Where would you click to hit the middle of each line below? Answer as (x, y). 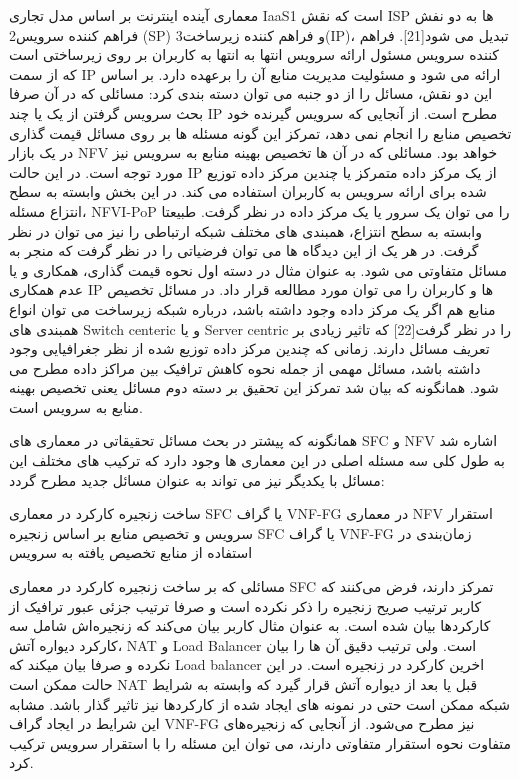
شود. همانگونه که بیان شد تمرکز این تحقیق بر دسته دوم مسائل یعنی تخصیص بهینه (254, 387)
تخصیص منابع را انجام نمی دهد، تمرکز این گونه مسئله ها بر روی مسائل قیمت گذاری (260, 132)
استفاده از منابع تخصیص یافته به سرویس (131, 552)
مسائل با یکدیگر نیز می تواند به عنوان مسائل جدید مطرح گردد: (197, 479)
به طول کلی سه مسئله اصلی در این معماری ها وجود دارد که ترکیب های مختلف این (257, 460)
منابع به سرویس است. (76, 406)
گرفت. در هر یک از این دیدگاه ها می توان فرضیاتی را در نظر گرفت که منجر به (244, 250)
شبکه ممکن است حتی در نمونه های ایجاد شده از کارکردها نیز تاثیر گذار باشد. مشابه (259, 703)
